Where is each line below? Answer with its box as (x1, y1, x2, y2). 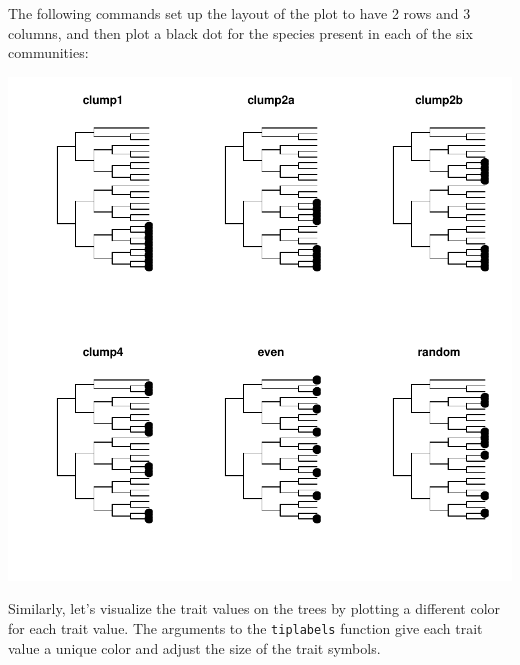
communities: (8, 42, 89, 63)
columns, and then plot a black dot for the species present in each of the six (8, 22, 473, 43)
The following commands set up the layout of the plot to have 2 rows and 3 (8, 3, 471, 23)
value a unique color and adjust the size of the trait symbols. (8, 637, 381, 658)
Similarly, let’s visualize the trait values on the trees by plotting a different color (8, 598, 501, 619)
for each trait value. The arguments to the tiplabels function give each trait (8, 617, 483, 638)
